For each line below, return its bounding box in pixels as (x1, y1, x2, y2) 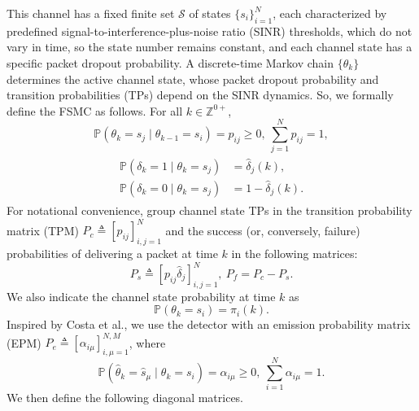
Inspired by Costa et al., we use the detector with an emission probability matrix (7, 316, 411, 333)
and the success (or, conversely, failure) (165, 221, 360, 238)
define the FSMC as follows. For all (7, 102, 183, 119)
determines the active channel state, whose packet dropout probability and (7, 70, 379, 87)
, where (129, 334, 166, 351)
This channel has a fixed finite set (7, 5, 175, 21)
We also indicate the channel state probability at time (7, 287, 276, 304)
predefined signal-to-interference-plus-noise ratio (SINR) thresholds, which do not (7, 22, 412, 39)
